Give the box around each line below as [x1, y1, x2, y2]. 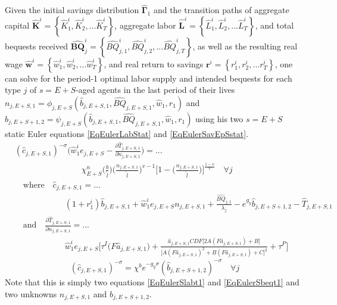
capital [5, 18, 30, 31]
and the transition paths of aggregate [153, 4, 289, 16]
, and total [255, 18, 294, 31]
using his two [195, 113, 244, 125]
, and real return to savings [104, 57, 204, 70]
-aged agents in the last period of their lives [76, 83, 235, 96]
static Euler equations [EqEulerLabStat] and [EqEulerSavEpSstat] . [5, 127, 249, 139]
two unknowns [5, 287, 57, 300]
